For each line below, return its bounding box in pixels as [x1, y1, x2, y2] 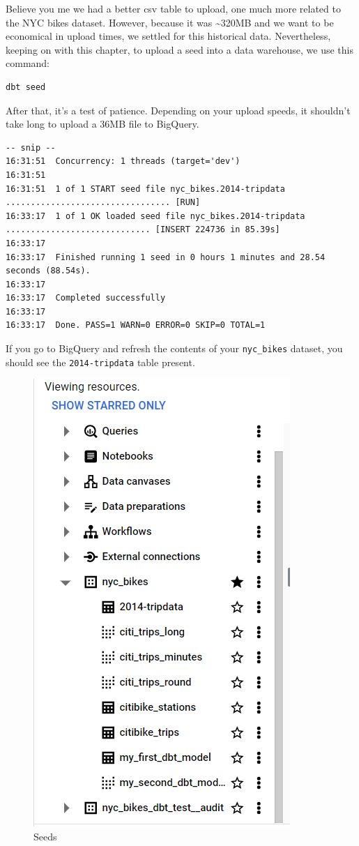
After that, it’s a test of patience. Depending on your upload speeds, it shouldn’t [6, 103, 351, 117]
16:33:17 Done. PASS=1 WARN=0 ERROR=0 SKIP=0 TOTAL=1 [6, 320, 266, 331]
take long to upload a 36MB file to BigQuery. [6, 116, 199, 131]
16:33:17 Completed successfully [6, 293, 166, 303]
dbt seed [6, 82, 46, 92]
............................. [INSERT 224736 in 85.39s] [6, 225, 280, 235]
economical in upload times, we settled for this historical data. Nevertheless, [6, 29, 331, 43]
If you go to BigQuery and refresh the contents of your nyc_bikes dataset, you [6, 341, 343, 356]
